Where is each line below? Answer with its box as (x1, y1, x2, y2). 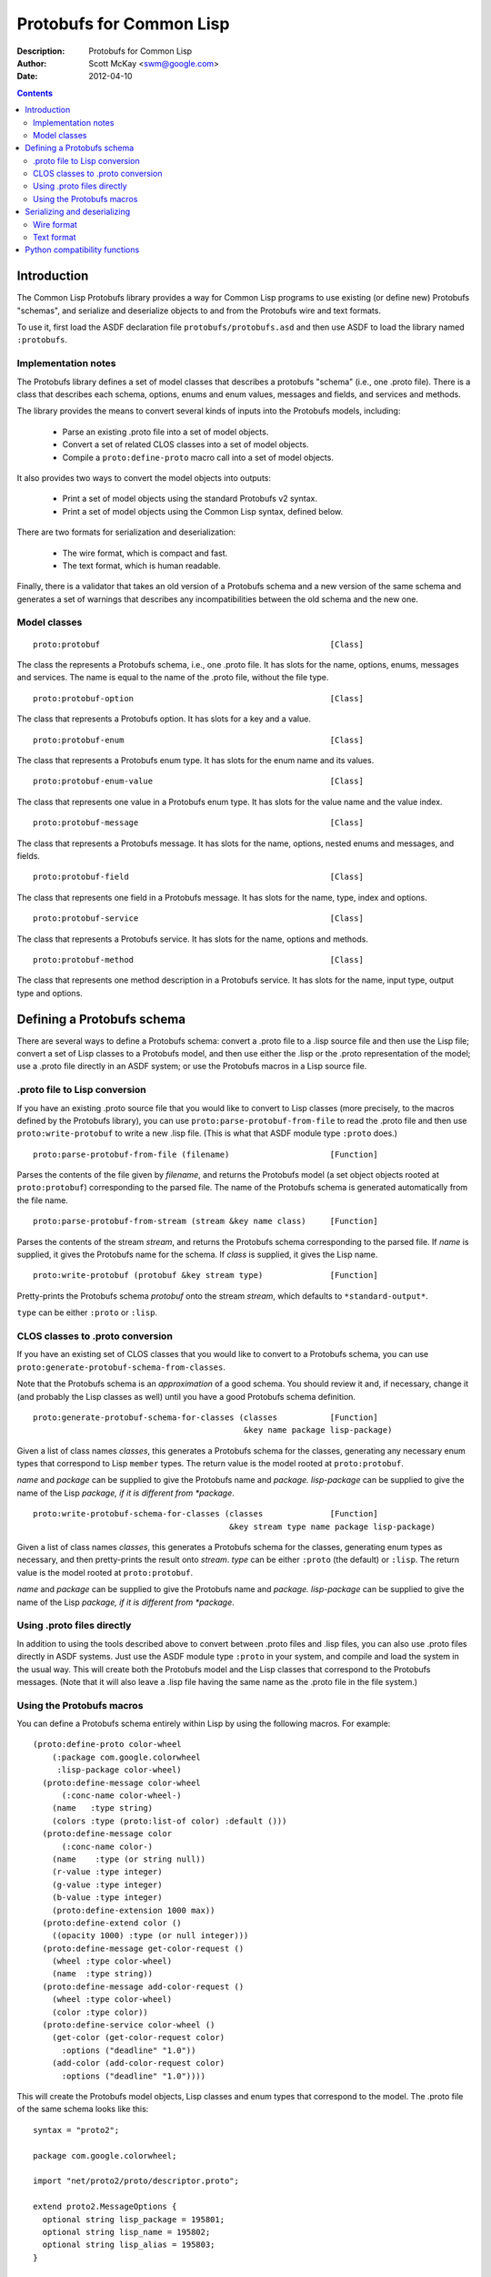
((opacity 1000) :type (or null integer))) (51, 1931, 249, 1941)
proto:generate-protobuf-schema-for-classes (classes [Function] (33, 1412, 378, 1423)
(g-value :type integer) (51, 1879, 163, 1890)
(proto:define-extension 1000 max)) (51, 1904, 215, 1915)
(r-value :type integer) (51, 1867, 163, 1877)
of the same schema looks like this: (16, 2104, 149, 2115)
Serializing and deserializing (25, 206, 131, 218)
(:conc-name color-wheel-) (61, 1791, 182, 1801)
